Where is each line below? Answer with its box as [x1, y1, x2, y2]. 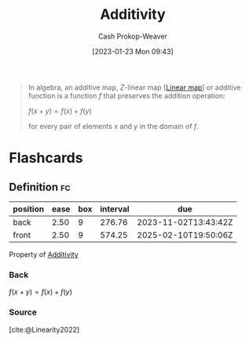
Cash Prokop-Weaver [97, 31, 168, 41]
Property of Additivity [9, 249, 79, 259]
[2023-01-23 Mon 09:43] [92, 46, 174, 56]
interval [100, 203, 130, 214]
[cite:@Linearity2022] [9, 325, 80, 334]
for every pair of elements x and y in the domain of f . [27, 121, 200, 131]
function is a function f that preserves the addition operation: [27, 90, 226, 100]
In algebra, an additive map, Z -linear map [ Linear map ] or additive [27, 83, 241, 92]
